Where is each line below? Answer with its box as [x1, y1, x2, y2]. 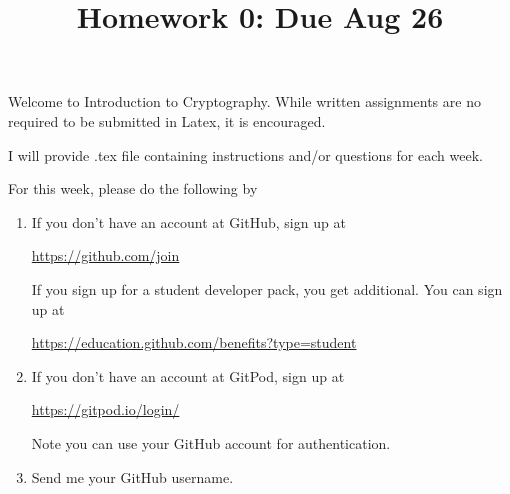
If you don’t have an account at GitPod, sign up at [31, 365, 345, 386]
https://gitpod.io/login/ [31, 399, 180, 420]
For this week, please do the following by [8, 178, 258, 199]
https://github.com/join [31, 245, 180, 266]
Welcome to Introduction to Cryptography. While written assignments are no [8, 91, 481, 112]
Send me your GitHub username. [31, 466, 234, 487]
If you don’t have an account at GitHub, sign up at [31, 211, 346, 232]
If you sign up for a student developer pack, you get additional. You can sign [31, 278, 503, 299]
